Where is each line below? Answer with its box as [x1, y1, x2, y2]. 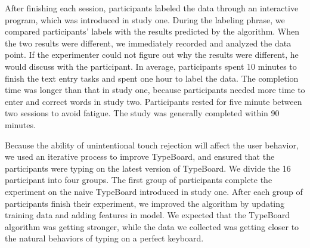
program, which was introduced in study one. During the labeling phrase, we [5, 13, 285, 26]
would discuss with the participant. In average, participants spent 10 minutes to [5, 60, 297, 72]
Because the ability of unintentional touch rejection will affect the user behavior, [5, 138, 299, 151]
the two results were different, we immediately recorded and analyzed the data [5, 36, 292, 49]
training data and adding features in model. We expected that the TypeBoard [5, 209, 290, 221]
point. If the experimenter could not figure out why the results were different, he [5, 48, 299, 61]
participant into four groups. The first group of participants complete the [5, 173, 272, 186]
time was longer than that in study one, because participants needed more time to [5, 83, 305, 96]
